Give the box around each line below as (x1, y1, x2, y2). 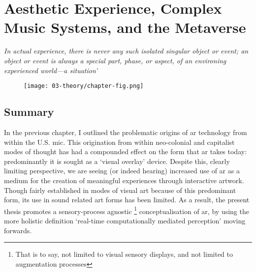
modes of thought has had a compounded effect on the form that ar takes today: (4, 146, 247, 157)
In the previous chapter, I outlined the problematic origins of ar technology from (4, 127, 247, 137)
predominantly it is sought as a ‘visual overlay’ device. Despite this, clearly (4, 156, 230, 166)
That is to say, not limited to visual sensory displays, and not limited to (15, 249, 233, 259)
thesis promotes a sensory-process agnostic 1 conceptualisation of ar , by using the (4, 204, 249, 216)
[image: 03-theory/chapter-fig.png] (24, 82, 144, 90)
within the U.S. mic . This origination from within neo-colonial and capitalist (4, 136, 235, 147)
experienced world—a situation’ (4, 65, 97, 75)
